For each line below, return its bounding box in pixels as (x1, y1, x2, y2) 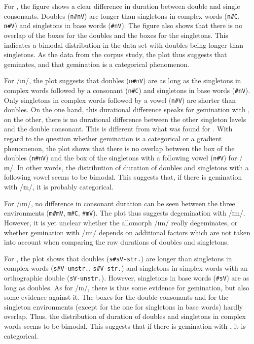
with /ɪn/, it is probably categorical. (4, 182, 114, 192)
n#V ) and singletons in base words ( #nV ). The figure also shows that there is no (4, 20, 243, 31)
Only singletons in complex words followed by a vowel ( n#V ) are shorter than (4, 94, 236, 105)
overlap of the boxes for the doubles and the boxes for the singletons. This (4, 30, 228, 40)
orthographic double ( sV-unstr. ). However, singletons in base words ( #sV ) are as (4, 273, 250, 282)
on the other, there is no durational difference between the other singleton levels (4, 114, 246, 124)
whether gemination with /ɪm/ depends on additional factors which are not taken (4, 227, 251, 237)
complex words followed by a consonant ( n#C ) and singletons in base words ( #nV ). (4, 85, 250, 95)
